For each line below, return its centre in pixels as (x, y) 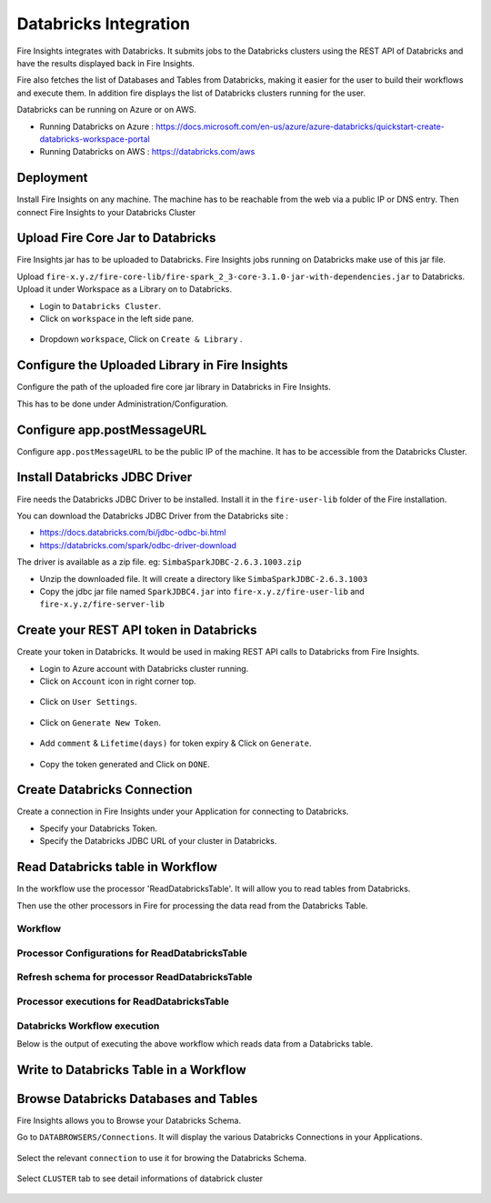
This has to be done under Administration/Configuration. (123, 404)
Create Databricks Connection (105, 790)
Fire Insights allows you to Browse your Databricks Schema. (129, 1120)
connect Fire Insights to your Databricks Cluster (106, 212)
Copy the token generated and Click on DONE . (125, 764)
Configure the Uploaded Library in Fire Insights (152, 365)
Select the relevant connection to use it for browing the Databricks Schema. (161, 1158)
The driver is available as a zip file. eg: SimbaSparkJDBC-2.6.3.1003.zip (159, 562)
